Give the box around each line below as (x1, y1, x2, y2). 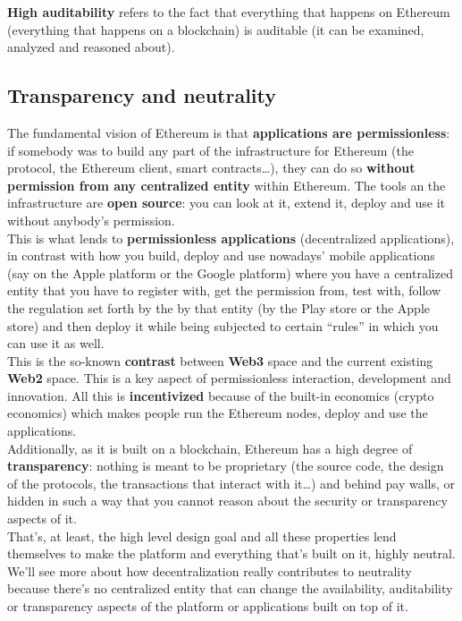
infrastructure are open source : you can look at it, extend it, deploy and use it (7, 193, 446, 212)
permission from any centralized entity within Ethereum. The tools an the (7, 175, 446, 194)
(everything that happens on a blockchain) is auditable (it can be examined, (7, 20, 424, 38)
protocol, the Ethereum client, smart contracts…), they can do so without (7, 158, 416, 177)
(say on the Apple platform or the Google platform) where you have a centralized (7, 263, 453, 282)
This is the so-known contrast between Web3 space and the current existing (7, 351, 433, 370)
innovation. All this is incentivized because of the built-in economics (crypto (7, 386, 434, 404)
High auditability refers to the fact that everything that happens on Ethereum (7, 3, 450, 21)
